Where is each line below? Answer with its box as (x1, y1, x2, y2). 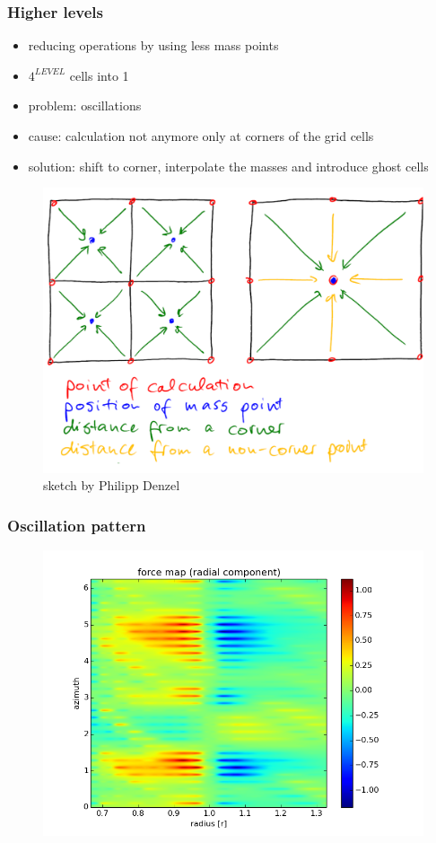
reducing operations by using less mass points (28, 36, 279, 55)
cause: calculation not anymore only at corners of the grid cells (28, 127, 374, 145)
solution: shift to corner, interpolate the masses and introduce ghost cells (28, 156, 429, 175)
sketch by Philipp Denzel (43, 476, 180, 495)
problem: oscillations (28, 96, 142, 115)
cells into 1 (69, 66, 129, 84)
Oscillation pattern (7, 514, 146, 536)
